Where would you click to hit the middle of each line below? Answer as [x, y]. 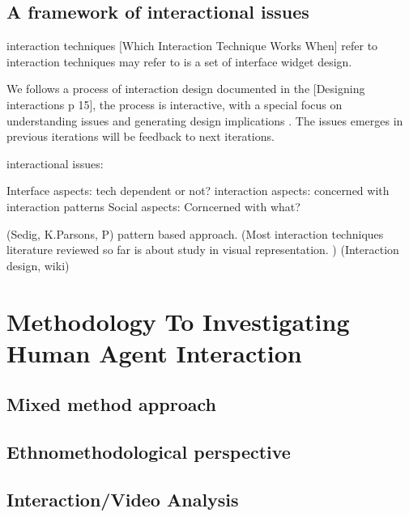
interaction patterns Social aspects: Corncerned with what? [153, 206]
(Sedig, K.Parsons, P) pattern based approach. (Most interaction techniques [195, 233]
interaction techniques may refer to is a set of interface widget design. [179, 61]
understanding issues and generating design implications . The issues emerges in [205, 120]
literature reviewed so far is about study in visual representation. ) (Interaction [203, 250]
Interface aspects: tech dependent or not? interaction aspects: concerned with [198, 191]
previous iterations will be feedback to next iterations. [141, 136]
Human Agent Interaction [154, 352]
